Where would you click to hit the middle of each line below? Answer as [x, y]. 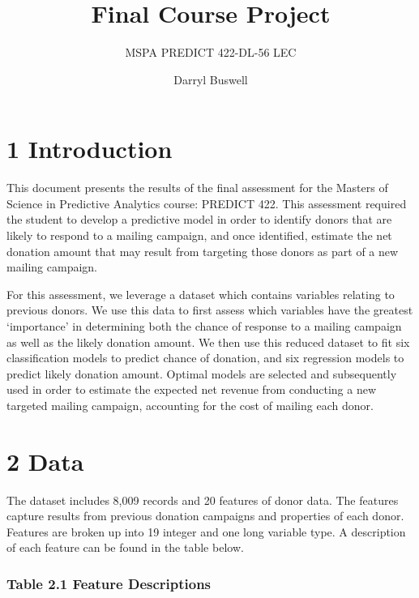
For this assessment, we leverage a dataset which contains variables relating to [201, 294]
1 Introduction [90, 149]
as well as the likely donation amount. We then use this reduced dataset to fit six [208, 342]
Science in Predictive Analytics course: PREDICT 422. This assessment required [207, 203]
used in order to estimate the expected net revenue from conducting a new [192, 389]
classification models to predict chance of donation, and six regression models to [205, 358]
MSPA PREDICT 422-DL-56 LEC [211, 52]
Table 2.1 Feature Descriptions [109, 583]
